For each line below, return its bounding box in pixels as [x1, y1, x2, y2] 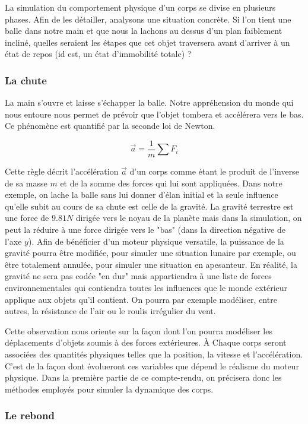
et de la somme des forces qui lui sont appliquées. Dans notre [60, 176, 282, 189]
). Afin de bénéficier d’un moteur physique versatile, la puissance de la [28, 235, 284, 247]
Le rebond [5, 408, 55, 423]
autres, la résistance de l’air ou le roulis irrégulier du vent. [5, 305, 216, 317]
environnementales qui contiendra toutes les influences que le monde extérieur [5, 281, 288, 293]
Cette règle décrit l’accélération [5, 165, 119, 178]
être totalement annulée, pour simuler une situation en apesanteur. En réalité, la [5, 258, 297, 270]
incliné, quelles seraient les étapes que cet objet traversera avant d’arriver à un [5, 36, 290, 48]
